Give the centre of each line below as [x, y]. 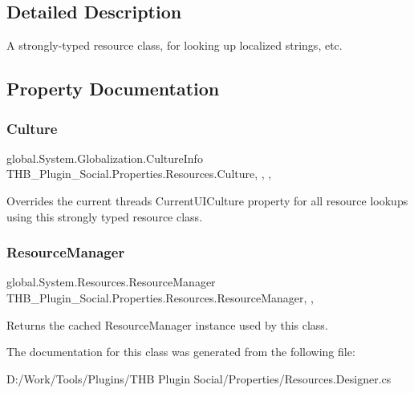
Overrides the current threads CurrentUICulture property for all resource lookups [207, 200]
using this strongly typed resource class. [105, 216]
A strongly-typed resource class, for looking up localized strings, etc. [175, 45]
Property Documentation [113, 89]
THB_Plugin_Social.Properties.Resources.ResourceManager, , [160, 297]
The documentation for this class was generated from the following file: [181, 352]
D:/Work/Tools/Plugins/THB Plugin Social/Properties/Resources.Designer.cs [199, 378]
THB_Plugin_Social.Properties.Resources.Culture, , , [139, 174]
